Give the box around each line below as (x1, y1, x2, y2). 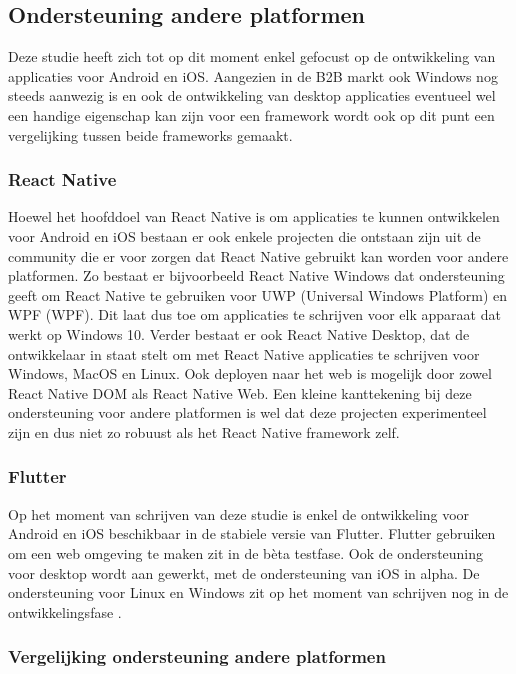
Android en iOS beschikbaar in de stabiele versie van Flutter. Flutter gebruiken (8, 523, 496, 544)
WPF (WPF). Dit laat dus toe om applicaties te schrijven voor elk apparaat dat (8, 304, 501, 325)
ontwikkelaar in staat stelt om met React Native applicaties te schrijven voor (8, 343, 480, 364)
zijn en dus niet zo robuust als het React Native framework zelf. (8, 421, 400, 442)
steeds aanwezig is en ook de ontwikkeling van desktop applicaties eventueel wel (8, 85, 496, 106)
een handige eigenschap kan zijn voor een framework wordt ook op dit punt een (8, 104, 495, 125)
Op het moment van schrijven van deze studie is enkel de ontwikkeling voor (8, 503, 470, 524)
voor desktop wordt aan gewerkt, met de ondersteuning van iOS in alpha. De (8, 562, 480, 583)
